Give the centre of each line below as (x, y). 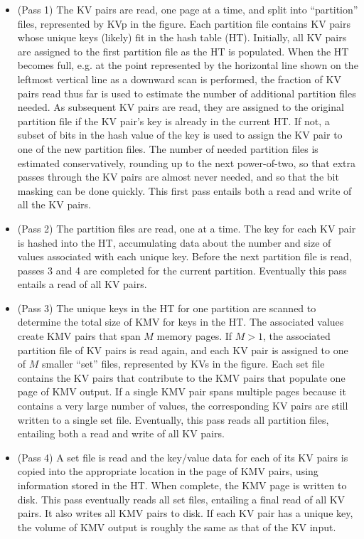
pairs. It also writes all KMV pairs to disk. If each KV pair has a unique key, (185, 513)
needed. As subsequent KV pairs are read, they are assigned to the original (181, 107)
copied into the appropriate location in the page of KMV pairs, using (168, 471)
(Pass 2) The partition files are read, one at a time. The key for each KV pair (187, 228)
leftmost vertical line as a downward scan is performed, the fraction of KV (179, 79)
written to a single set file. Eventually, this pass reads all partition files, (173, 419)
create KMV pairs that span (79, 336)
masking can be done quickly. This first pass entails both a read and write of (184, 190)
